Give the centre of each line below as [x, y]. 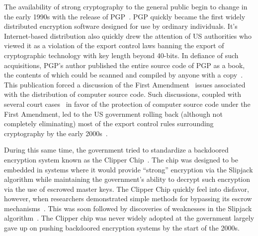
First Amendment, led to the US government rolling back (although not [113, 114]
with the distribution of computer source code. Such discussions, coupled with [123, 94]
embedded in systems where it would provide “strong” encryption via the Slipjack [129, 169]
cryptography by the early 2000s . [56, 133]
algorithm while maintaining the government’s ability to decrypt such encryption [127, 179]
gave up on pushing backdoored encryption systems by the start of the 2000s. [122, 228]
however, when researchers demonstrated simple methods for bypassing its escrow [128, 198]
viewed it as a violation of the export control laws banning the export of [114, 45]
